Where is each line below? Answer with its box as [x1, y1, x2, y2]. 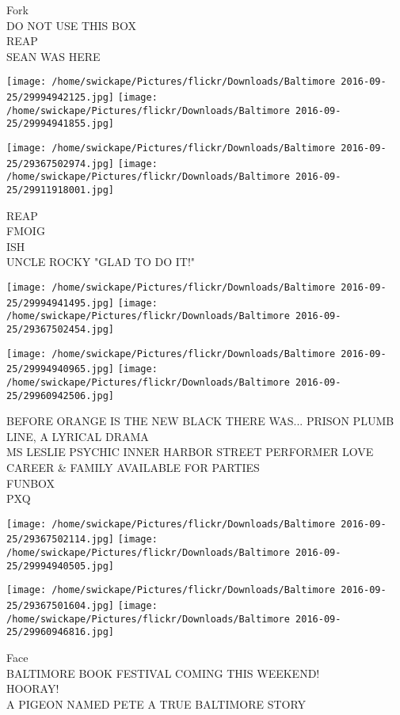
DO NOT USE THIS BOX [6, 17, 136, 33]
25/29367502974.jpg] [6, 158, 115, 169]
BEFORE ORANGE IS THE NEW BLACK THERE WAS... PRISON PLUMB [6, 413, 394, 429]
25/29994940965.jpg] [6, 363, 115, 375]
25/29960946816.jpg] [6, 626, 115, 638]
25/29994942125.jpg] [6, 92, 115, 104]
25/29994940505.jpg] [6, 560, 115, 572]
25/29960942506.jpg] [6, 390, 115, 401]
